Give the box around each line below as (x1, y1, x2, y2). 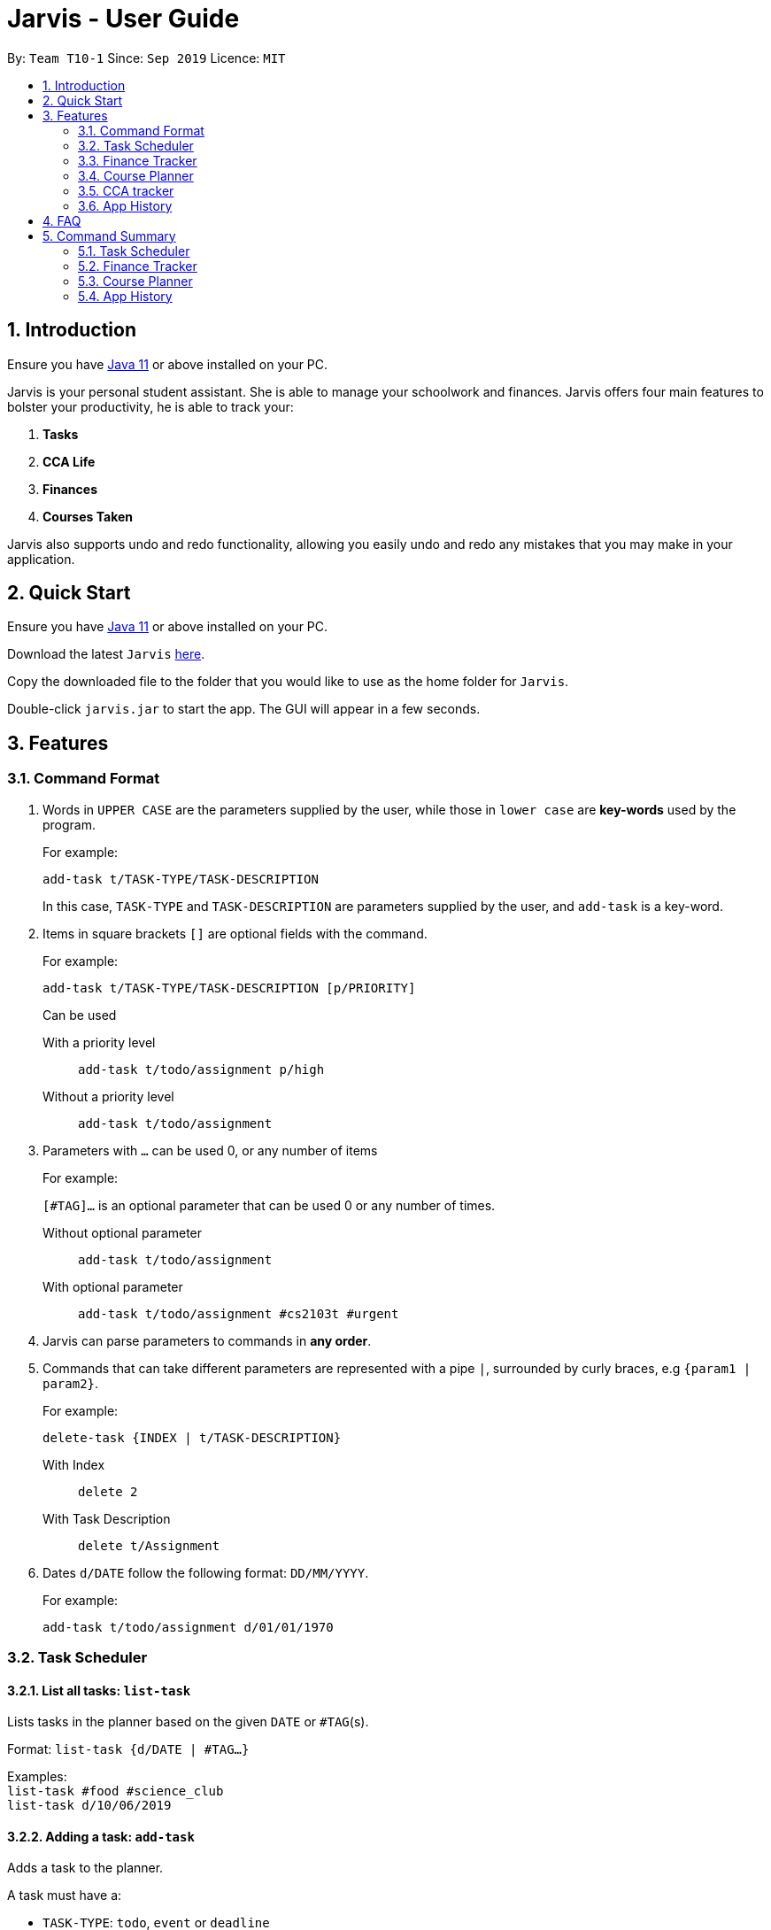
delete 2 (78, 1484, 138, 1499)
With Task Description (42, 1510, 171, 1526)
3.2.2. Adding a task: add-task (7, 1828, 195, 1844)
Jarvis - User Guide (7, 4, 240, 34)
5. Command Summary (42, 228, 176, 243)
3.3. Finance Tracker (78, 152, 197, 168)
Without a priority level (42, 1088, 174, 1104)
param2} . (42, 1375, 99, 1391)
